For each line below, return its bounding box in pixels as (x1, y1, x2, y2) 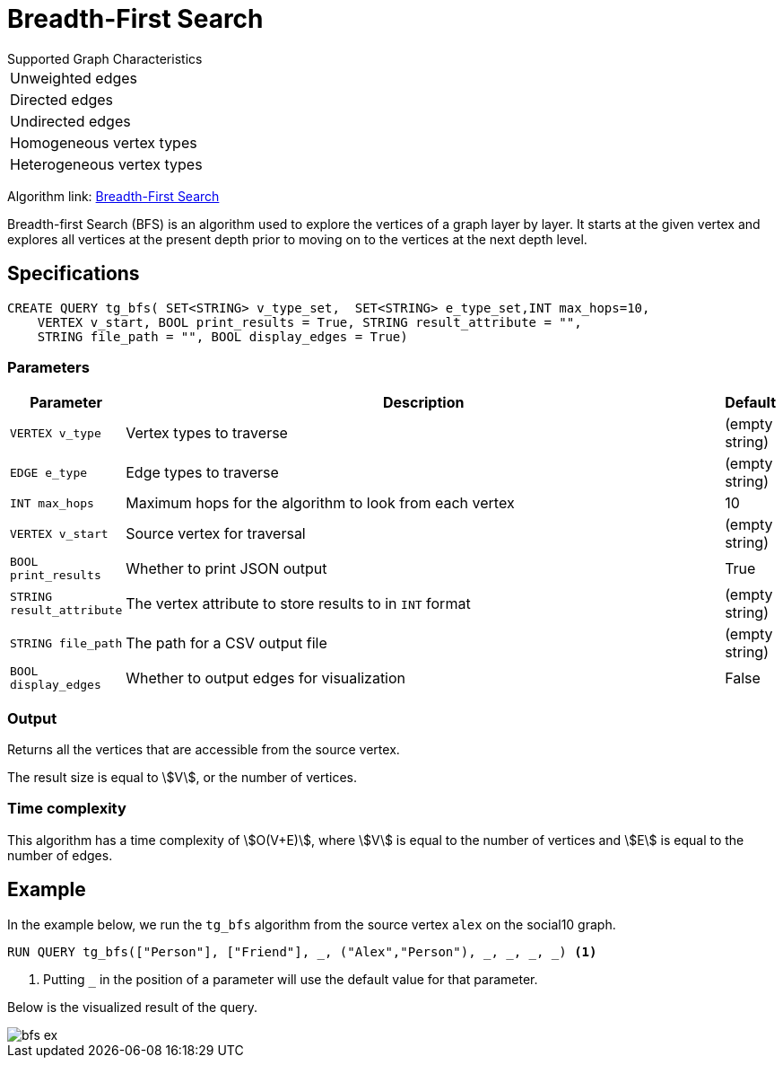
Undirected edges (10, 111, 131, 130)
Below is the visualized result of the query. (7, 999, 257, 1015)
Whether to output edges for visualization (126, 669, 406, 688)
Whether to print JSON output (126, 559, 327, 578)
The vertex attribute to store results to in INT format (126, 594, 471, 613)
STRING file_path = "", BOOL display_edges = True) (37, 329, 408, 344)
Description (382, 393, 465, 412)
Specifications (7, 262, 140, 286)
